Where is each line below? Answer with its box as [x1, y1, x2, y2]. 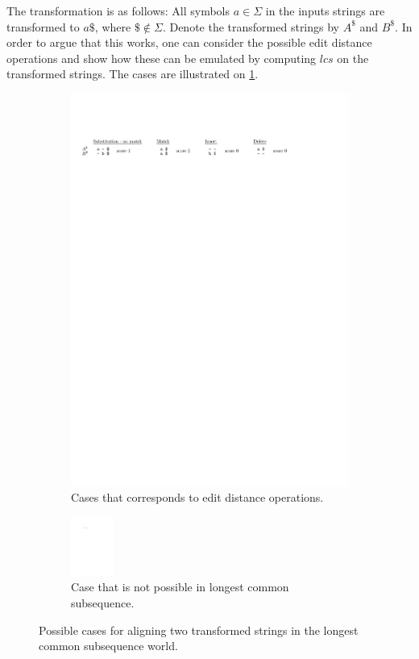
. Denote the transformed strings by [162, 18, 340, 35]
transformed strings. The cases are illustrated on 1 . [6, 65, 259, 82]
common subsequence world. [39, 637, 178, 654]
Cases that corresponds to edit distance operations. [71, 489, 324, 506]
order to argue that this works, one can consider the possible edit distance [6, 34, 372, 51]
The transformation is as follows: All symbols [6, 2, 230, 19]
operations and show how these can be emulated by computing [6, 49, 317, 66]
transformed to [6, 18, 80, 35]
